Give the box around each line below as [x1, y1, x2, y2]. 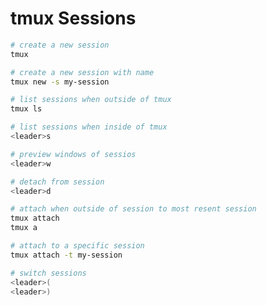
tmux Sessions [10, 7, 137, 30]
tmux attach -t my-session [10, 250, 123, 260]
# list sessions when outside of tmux [10, 95, 172, 105]
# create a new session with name [10, 67, 155, 77]
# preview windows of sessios [10, 149, 137, 159]
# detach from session [10, 177, 105, 187]
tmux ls [10, 104, 43, 114]
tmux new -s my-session [10, 77, 110, 87]
